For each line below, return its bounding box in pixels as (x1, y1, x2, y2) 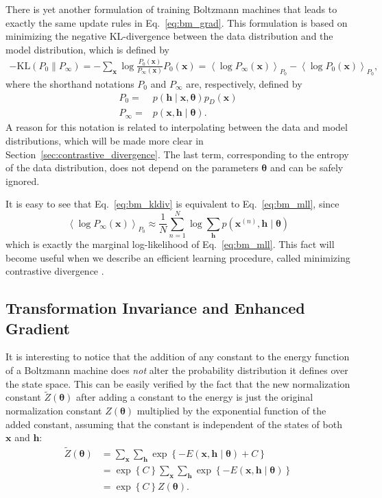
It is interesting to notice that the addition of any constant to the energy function (5, 349, 350, 364)
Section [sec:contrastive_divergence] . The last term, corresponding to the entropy (5, 147, 349, 161)
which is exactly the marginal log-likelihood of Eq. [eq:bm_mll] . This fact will (5, 237, 335, 251)
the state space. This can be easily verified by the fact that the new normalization (5, 376, 350, 390)
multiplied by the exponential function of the (136, 403, 326, 418)
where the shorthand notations (5, 76, 134, 90)
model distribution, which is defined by (5, 42, 170, 56)
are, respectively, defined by (186, 76, 302, 90)
